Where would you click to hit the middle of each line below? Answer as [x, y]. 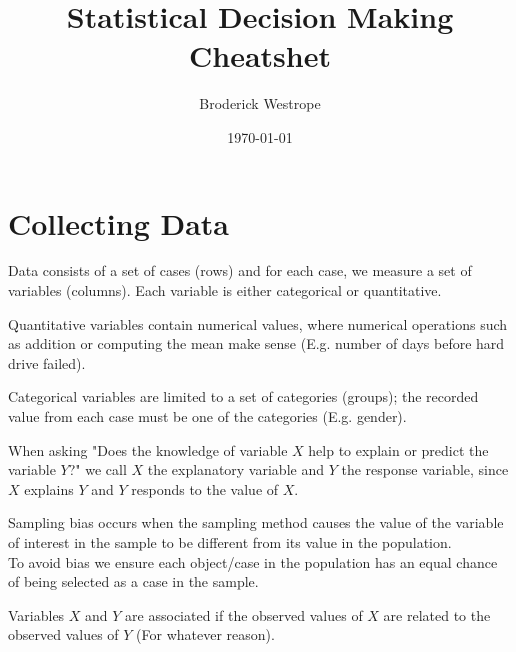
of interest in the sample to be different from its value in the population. [230, 541]
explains [49, 488]
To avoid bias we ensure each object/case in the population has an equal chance [253, 561]
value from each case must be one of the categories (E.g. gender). [207, 416]
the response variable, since [425, 469]
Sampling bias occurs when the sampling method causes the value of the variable [256, 522]
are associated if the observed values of [244, 614]
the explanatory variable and [235, 469]
